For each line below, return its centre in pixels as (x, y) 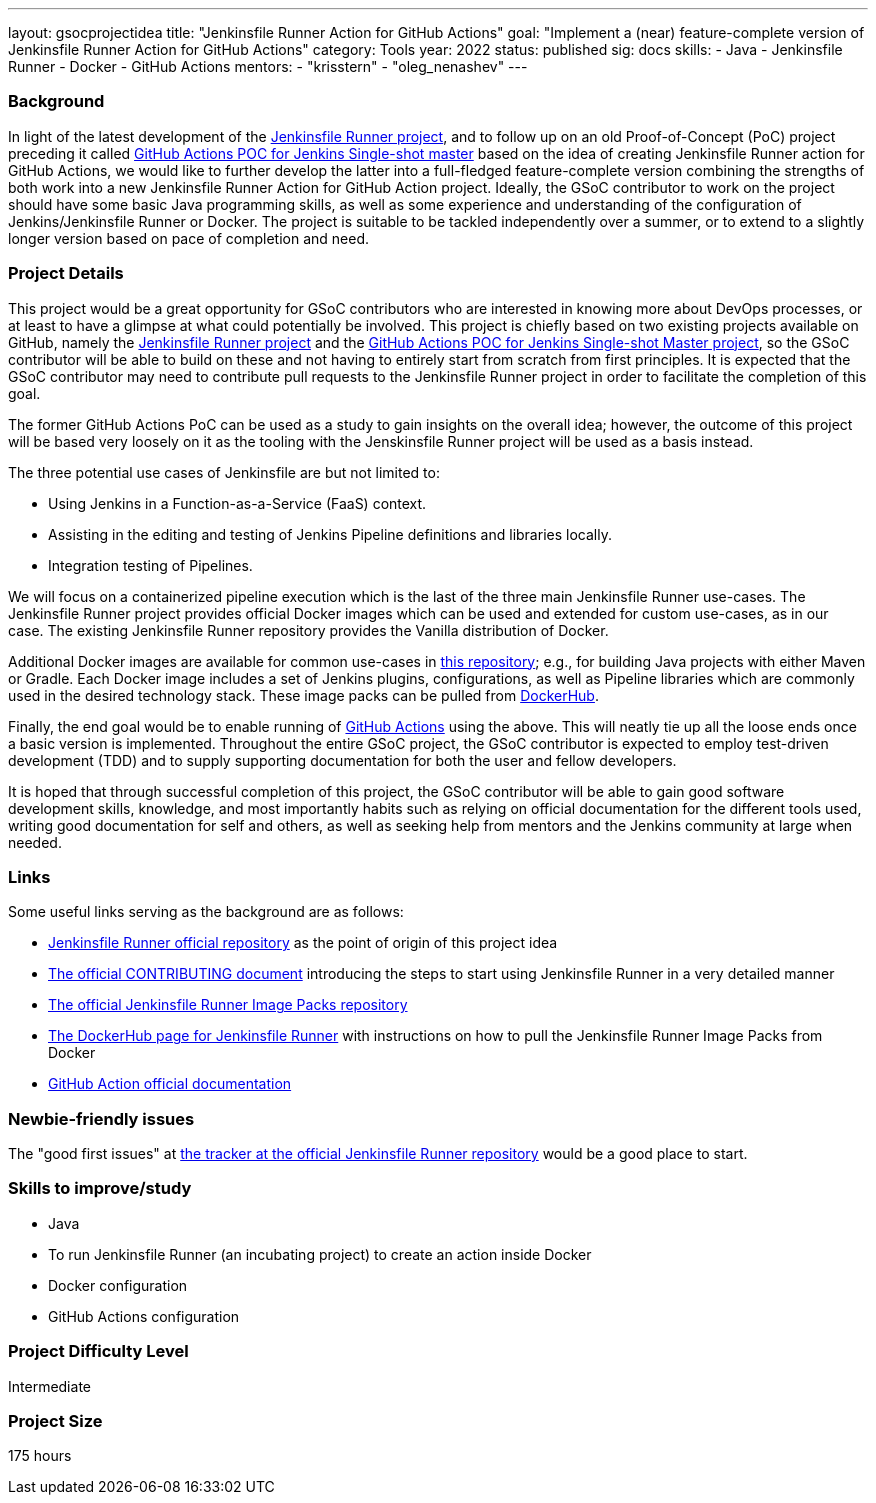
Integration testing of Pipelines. (150, 565)
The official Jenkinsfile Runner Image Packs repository (228, 1005)
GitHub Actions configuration (144, 1316)
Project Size (55, 1420)
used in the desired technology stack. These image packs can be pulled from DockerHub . (303, 695)
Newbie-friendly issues (101, 1118)
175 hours (40, 1456)
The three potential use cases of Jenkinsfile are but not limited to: (224, 472)
